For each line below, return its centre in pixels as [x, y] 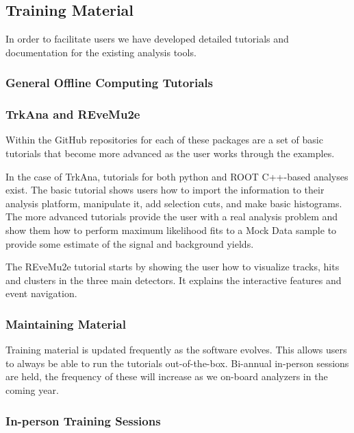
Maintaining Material [66, 324]
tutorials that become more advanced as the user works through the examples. [170, 153]
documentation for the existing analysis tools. [101, 52]
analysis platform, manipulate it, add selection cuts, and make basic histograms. [174, 203]
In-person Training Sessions [83, 420]
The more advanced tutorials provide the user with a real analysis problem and [172, 216]
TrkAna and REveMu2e [73, 114]
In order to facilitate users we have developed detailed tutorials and [147, 39]
